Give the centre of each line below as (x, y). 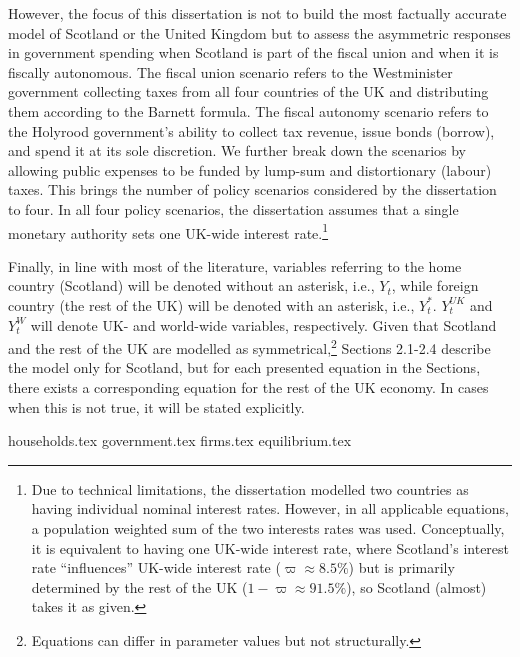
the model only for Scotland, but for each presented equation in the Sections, (244, 367)
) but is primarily (401, 567)
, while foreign (435, 285)
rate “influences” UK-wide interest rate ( (156, 567)
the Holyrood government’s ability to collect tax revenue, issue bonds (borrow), (251, 130)
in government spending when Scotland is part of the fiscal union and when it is (253, 52)
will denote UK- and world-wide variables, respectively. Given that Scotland (263, 324)
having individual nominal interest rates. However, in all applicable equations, (270, 508)
